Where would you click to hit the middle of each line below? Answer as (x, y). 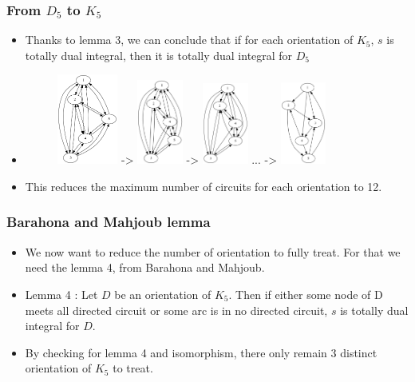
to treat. (133, 368)
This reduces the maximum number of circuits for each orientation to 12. (204, 186)
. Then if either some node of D (306, 294)
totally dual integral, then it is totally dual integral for (159, 55)
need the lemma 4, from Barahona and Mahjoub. (145, 267)
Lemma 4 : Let (61, 294)
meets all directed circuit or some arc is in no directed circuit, (176, 310)
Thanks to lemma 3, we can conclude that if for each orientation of (189, 40)
